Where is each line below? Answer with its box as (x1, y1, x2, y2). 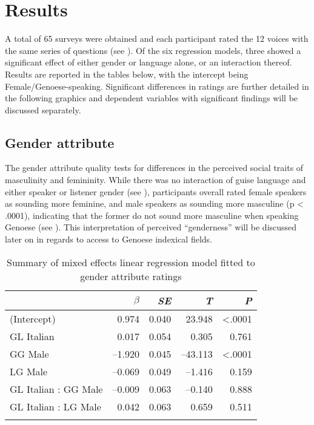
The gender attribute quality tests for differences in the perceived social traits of (5, 161, 304, 174)
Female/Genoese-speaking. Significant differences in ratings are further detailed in (5, 79, 309, 92)
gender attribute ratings (80, 269, 182, 283)
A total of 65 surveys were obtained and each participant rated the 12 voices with (5, 32, 309, 45)
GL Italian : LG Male (10, 399, 101, 413)
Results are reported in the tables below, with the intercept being (5, 67, 249, 80)
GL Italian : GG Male (10, 381, 103, 396)
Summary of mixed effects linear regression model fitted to (6, 255, 255, 269)
